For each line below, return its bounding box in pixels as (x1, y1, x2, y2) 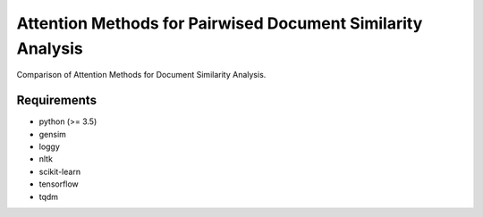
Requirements (16, 93, 97, 108)
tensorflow (38, 179, 80, 189)
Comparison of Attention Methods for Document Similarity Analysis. (16, 70, 267, 80)
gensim (38, 129, 67, 139)
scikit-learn (38, 166, 80, 177)
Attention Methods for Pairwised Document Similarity (16, 13, 423, 33)
